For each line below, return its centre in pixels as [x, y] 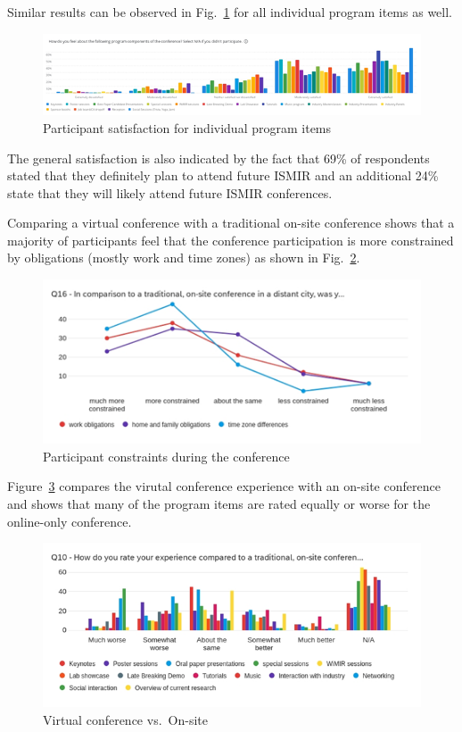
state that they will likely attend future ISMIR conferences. [170, 192]
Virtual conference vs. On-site [125, 719]
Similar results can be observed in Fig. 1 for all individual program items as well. [230, 12]
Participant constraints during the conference [166, 456]
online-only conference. [70, 521]
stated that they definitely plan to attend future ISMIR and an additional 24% [223, 175]
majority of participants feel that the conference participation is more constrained [231, 240]
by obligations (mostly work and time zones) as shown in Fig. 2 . [184, 258]
